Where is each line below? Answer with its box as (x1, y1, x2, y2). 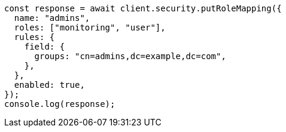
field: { (24, 42, 65, 51)
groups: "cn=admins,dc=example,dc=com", (34, 51, 226, 61)
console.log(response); (4, 99, 115, 109)
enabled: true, (14, 80, 85, 90)
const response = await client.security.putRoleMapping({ (4, 4, 282, 13)
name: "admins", (14, 13, 90, 23)
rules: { (14, 32, 55, 42)
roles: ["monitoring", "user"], (14, 23, 166, 32)
